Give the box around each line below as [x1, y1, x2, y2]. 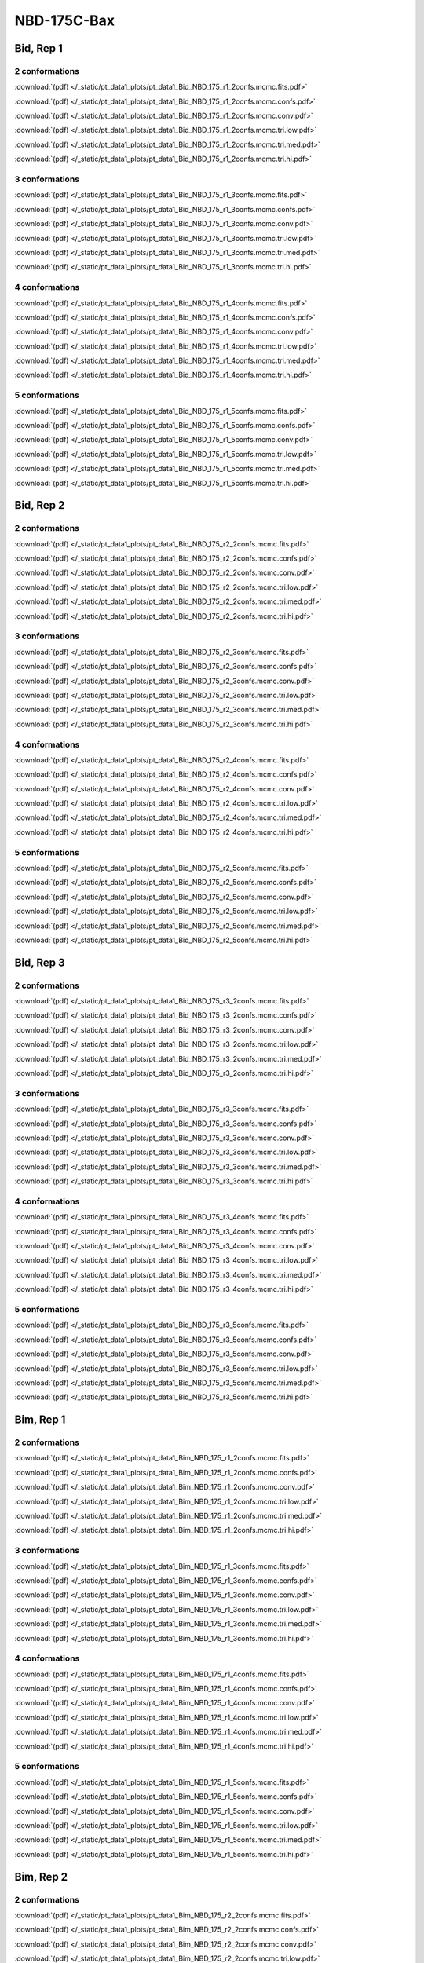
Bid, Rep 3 [14, 956, 65, 969]
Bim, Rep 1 [14, 1413, 66, 1427]
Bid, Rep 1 [14, 42, 63, 55]
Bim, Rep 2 [14, 1870, 68, 1884]
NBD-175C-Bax [14, 12, 115, 29]
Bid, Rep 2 [14, 499, 65, 512]
